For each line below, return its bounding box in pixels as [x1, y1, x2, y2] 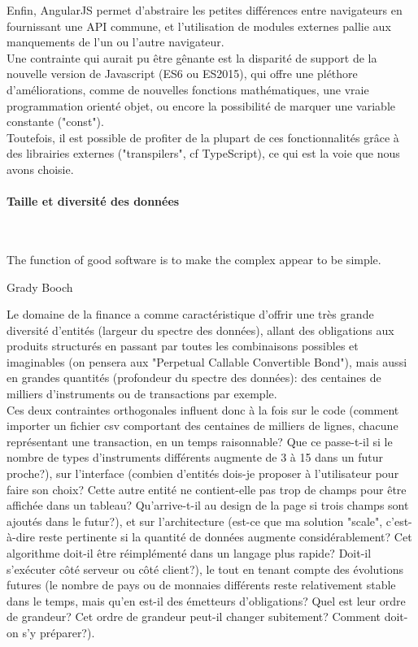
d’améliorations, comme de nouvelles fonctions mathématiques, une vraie [7, 80, 369, 98]
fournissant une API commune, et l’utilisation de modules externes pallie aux [7, 17, 391, 34]
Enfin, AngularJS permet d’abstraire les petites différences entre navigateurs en [7, 2, 403, 18]
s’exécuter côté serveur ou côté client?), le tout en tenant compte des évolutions [7, 560, 404, 577]
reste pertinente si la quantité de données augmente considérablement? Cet [38, 528, 412, 545]
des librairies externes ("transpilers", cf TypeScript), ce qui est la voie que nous [7, 145, 400, 162]
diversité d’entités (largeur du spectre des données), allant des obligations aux [7, 321, 394, 338]
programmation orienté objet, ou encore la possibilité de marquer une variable [7, 97, 396, 114]
